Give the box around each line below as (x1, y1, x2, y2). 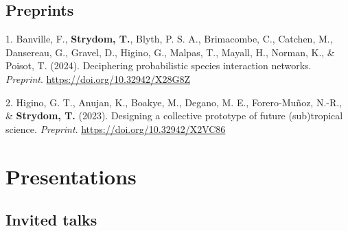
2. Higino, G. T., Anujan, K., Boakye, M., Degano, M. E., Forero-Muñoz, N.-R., (5, 95, 343, 109)
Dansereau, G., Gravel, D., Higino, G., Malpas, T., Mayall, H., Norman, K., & (5, 45, 335, 59)
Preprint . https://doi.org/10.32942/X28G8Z (5, 71, 191, 86)
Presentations (5, 162, 137, 190)
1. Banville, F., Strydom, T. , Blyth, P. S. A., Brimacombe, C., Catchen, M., (5, 32, 333, 46)
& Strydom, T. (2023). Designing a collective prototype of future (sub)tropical (5, 108, 343, 123)
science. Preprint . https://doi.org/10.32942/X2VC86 (5, 121, 226, 136)
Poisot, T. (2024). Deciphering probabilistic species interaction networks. (5, 58, 312, 73)
